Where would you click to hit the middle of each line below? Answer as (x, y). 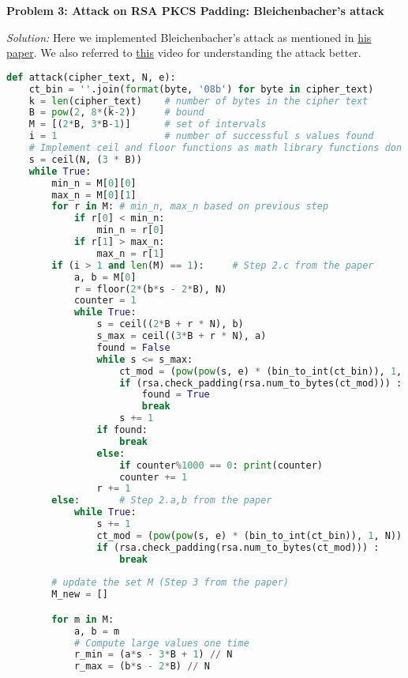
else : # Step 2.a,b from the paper (162, 501)
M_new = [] (80, 595)
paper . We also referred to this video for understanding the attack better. (184, 53)
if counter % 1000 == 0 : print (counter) (221, 465)
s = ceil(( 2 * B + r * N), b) (170, 324)
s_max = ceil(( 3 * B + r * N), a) (182, 336)
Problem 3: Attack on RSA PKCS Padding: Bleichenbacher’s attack (195, 10)
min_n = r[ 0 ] (131, 230)
